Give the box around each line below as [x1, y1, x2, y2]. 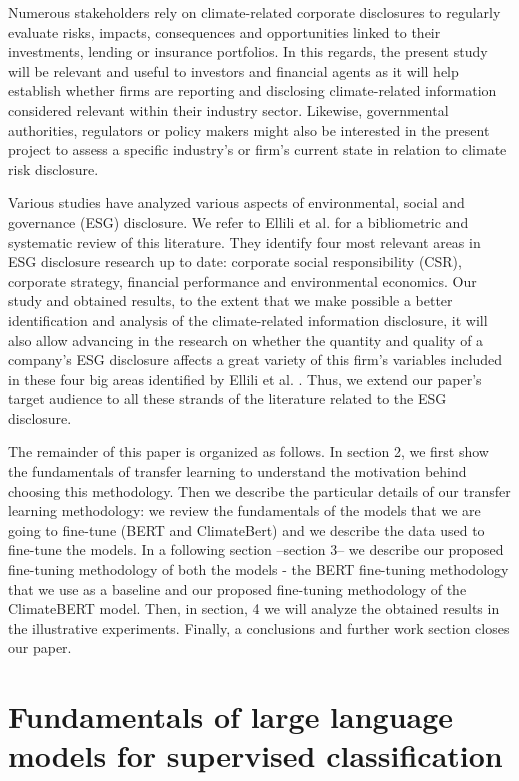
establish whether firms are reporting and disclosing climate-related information [8, 80, 497, 101]
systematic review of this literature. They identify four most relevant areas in [8, 231, 481, 252]
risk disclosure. [8, 158, 99, 179]
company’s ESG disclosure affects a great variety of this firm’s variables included [8, 349, 503, 370]
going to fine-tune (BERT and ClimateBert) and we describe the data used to [8, 519, 485, 540]
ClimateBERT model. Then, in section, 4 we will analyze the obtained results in [8, 598, 500, 619]
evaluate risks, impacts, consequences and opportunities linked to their [8, 21, 441, 42]
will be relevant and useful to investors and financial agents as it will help [8, 60, 459, 81]
